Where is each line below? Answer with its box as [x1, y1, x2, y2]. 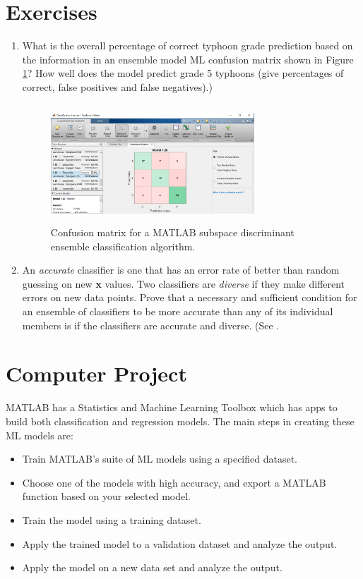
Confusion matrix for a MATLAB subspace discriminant [50, 225, 294, 240]
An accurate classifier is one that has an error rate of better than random [22, 262, 340, 277]
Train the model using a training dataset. [22, 512, 201, 527]
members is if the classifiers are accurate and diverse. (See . [22, 317, 280, 332]
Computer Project [6, 359, 187, 388]
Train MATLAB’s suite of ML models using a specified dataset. [22, 451, 297, 466]
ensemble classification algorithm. [50, 238, 196, 253]
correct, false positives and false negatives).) [22, 79, 213, 94]
